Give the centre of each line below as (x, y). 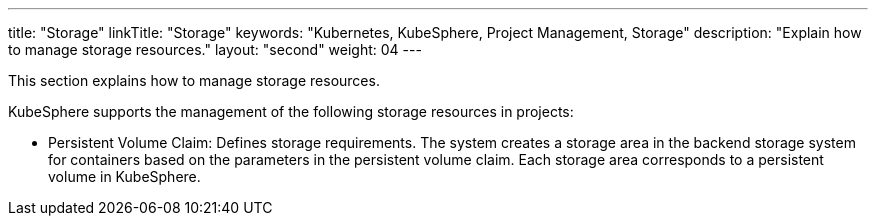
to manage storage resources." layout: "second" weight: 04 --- (215, 49)
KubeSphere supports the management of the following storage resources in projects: (291, 111)
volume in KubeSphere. (124, 176)
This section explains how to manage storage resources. (194, 80)
